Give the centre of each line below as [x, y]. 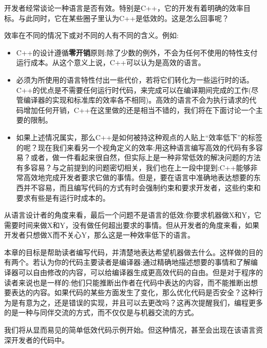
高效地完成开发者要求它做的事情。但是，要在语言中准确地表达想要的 [138, 177]
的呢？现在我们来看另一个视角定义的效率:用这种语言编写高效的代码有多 [136, 147]
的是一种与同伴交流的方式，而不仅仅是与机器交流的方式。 [101, 312]
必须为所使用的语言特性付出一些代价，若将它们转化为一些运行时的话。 [135, 79]
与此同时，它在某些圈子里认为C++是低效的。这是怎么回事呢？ [123, 18]
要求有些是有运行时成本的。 [63, 197]
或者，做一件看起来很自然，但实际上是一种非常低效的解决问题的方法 [146, 157]
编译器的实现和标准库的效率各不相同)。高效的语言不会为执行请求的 [136, 100]
